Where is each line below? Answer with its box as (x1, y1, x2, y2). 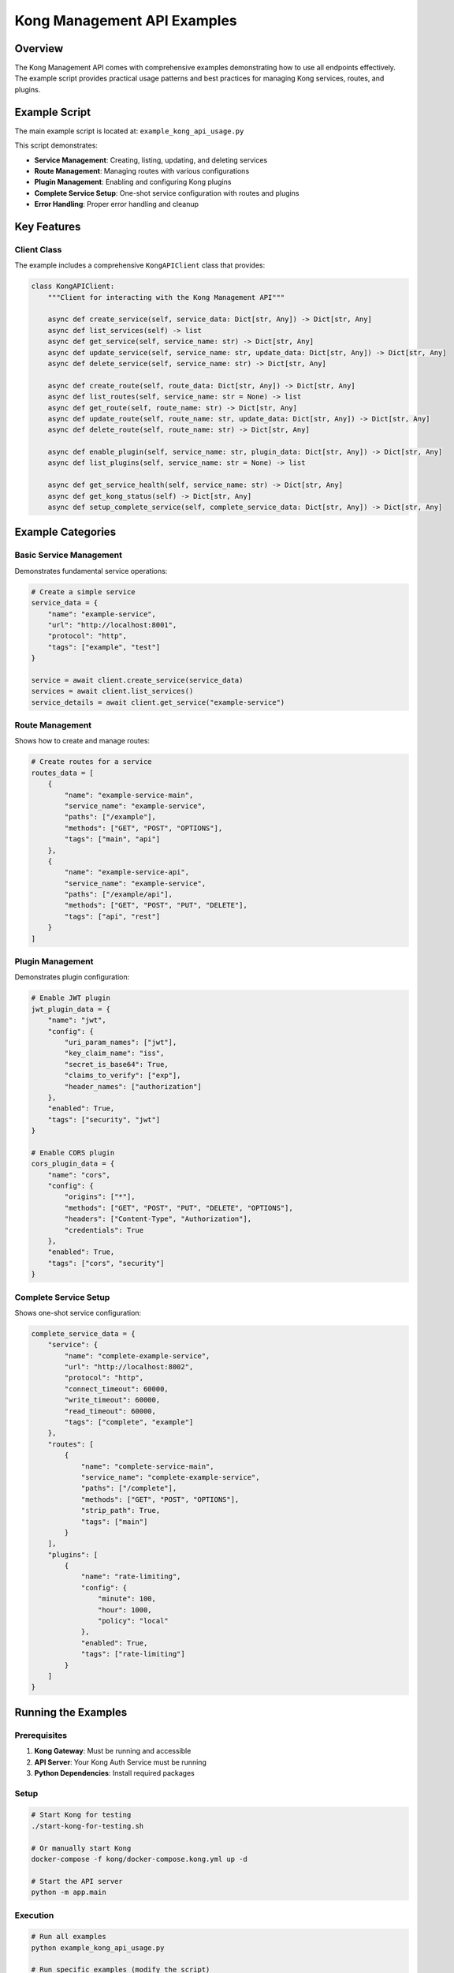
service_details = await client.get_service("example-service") (31, 698, 285, 706)
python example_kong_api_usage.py (31, 1943, 165, 1952)
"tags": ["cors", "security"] (47, 1259, 165, 1267)
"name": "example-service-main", (64, 790, 194, 799)
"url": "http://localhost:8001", (47, 620, 177, 629)
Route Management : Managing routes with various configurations (34, 166, 250, 175)
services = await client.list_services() (31, 687, 194, 696)
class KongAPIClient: (31, 282, 115, 291)
